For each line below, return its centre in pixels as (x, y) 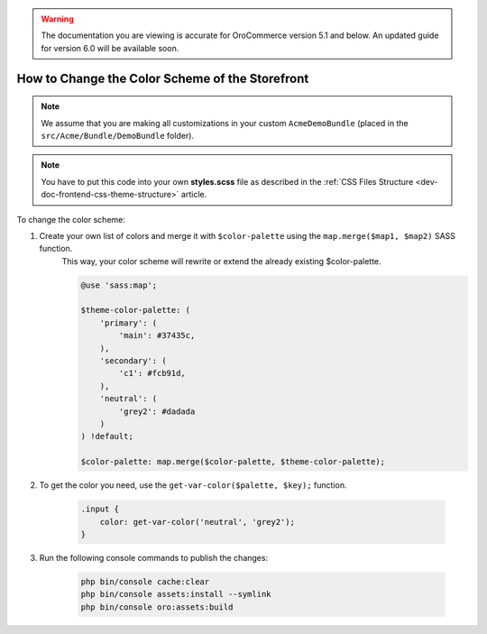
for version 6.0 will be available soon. (110, 48)
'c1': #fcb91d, (152, 373)
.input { (100, 509)
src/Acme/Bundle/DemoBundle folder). (117, 135)
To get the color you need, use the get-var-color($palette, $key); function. (193, 485)
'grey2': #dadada (157, 411)
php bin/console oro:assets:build (157, 607)
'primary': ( (129, 323)
